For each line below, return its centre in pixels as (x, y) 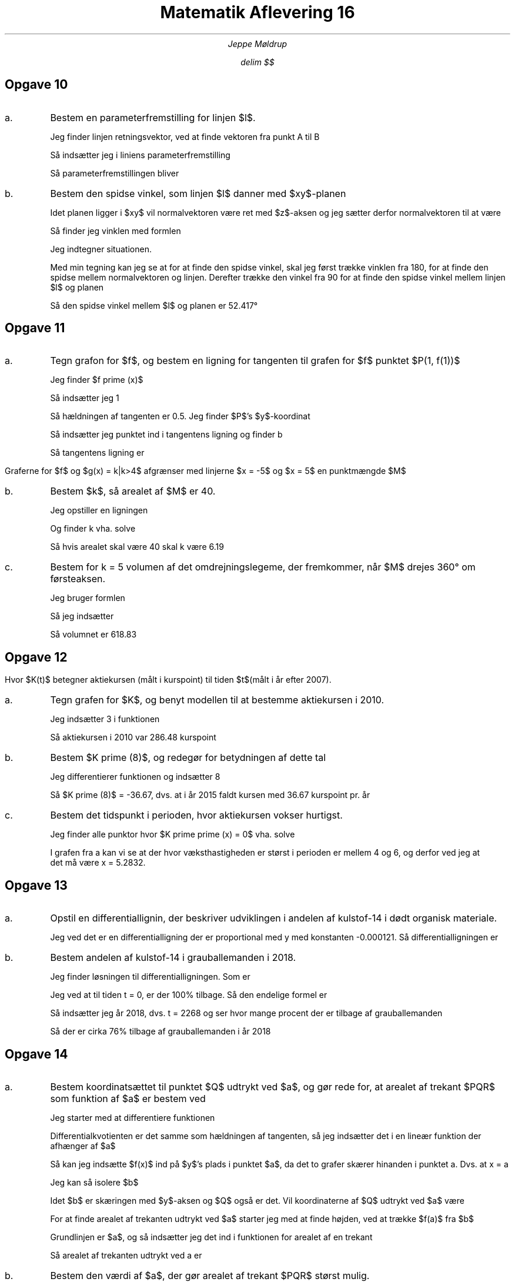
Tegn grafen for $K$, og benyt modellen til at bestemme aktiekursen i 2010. (217, 700)
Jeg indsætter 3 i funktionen (105, 719)
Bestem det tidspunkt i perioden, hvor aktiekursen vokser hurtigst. (196, 815)
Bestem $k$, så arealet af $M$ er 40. (133, 491)
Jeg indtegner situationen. (101, 249)
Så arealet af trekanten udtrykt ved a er (126, 1255)
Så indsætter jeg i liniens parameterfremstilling (140, 155)
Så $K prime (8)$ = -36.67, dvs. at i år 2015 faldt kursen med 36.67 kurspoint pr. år (210, 795)
